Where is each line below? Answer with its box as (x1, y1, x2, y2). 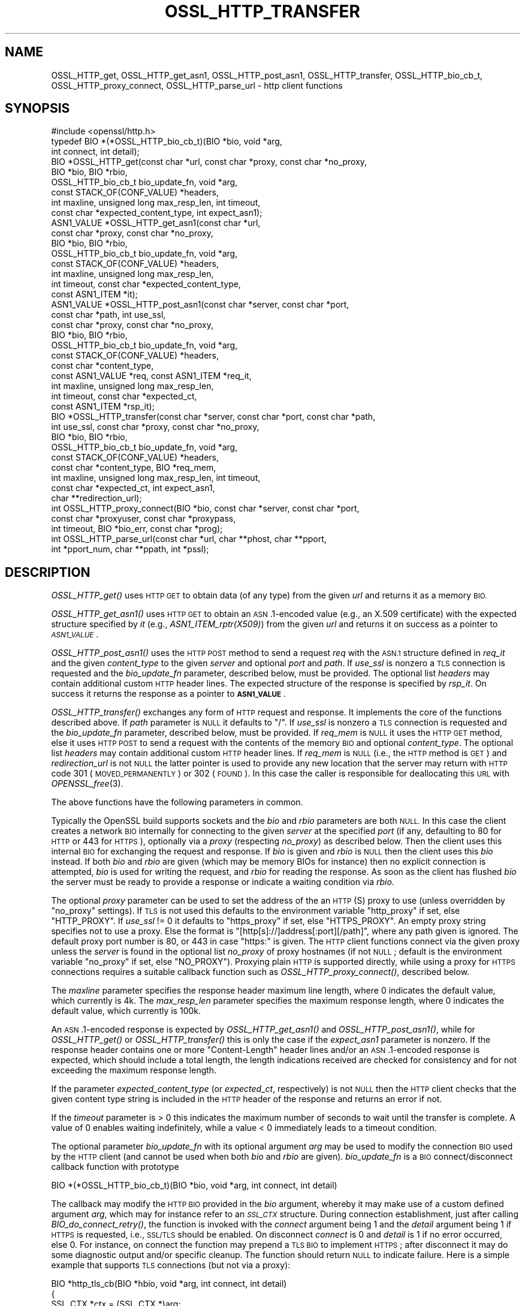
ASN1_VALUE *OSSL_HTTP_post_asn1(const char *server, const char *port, (51, 299, 349, 310)
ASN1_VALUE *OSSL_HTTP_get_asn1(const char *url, (51, 218, 261, 228)
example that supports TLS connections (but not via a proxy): (51, 1260, 291, 1271)
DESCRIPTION (5, 564, 90, 580)
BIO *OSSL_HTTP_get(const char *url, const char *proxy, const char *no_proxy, (51, 157, 367, 167)
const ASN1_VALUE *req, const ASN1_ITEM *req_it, (51, 371, 252, 381)
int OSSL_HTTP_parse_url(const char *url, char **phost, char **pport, (51, 534, 327, 544)
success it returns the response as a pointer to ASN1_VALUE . (51, 688, 286, 699)
